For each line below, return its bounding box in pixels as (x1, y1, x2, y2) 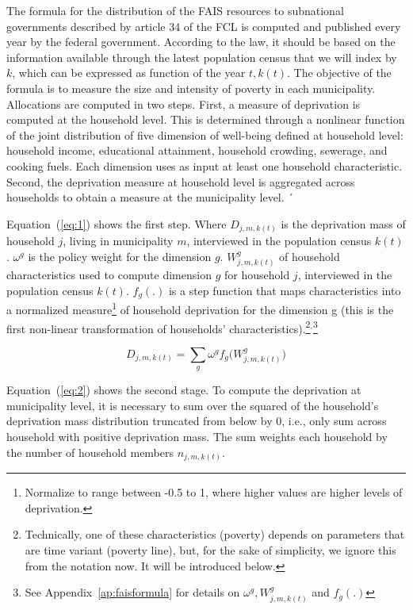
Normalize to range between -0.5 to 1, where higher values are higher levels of (25, 484, 403, 501)
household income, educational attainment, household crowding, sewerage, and (6, 142, 388, 159)
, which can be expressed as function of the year (12, 64, 246, 81)
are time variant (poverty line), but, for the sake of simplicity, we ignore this (25, 541, 396, 558)
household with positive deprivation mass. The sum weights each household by (6, 428, 388, 445)
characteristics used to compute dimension (6, 267, 212, 283)
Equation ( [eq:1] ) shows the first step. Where (6, 215, 227, 232)
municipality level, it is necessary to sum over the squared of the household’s (6, 397, 379, 413)
